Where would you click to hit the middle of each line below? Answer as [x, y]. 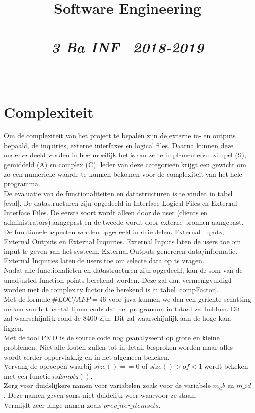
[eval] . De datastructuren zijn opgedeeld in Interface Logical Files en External [121, 203]
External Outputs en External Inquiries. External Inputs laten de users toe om [123, 241]
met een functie [27, 375]
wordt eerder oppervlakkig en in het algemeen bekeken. [87, 356]
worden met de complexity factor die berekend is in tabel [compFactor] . [111, 289]
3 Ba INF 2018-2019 [127, 47]
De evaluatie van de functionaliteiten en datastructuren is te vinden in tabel [118, 193]
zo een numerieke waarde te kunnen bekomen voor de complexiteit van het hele [123, 174]
